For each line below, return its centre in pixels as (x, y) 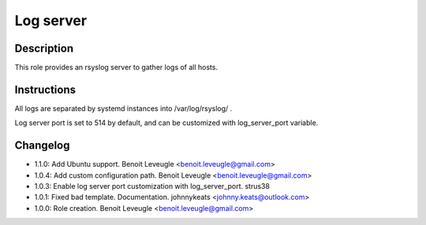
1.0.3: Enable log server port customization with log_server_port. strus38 (152, 186)
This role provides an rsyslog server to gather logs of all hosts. (116, 68)
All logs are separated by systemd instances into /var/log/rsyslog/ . (123, 108)
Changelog (42, 146)
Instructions (45, 89)
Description (44, 48)
